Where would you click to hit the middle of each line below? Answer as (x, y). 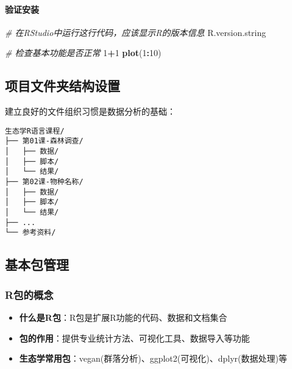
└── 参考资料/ (30, 233)
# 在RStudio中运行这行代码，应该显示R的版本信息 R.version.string (136, 32)
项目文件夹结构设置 (62, 86)
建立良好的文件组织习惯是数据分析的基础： (90, 111)
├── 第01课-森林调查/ (44, 141)
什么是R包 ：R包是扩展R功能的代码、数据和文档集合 (123, 317)
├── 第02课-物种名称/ (44, 182)
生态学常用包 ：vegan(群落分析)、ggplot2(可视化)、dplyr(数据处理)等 (153, 358)
